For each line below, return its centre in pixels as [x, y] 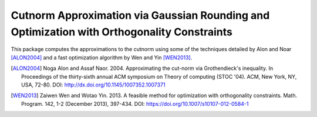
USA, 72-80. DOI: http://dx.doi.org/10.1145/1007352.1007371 [93, 85]
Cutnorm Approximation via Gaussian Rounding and [140, 15]
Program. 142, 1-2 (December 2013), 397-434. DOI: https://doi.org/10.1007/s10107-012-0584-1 [135, 103]
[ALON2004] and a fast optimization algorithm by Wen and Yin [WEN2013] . [102, 57]
